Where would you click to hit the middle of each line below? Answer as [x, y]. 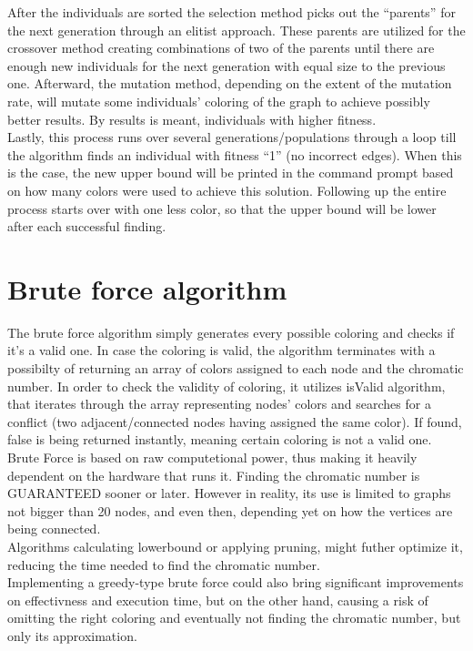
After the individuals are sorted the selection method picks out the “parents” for [231, 12]
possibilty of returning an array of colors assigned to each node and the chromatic [236, 368]
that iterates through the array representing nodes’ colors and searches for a [219, 404]
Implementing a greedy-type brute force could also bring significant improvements [236, 582]
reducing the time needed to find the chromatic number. [164, 564]
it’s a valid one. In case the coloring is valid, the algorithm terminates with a [221, 350]
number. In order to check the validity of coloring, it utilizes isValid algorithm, [226, 386]
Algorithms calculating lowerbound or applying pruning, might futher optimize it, [235, 546]
